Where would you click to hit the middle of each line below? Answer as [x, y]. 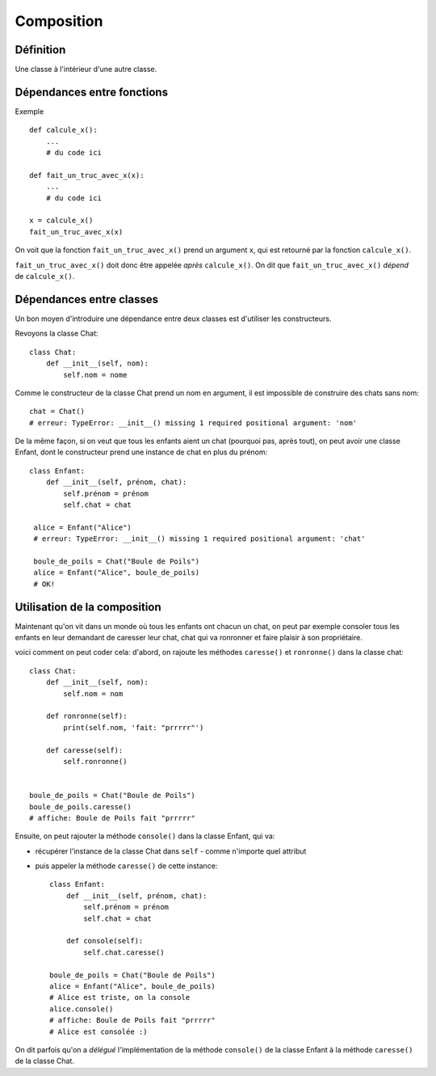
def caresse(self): [84, 750]
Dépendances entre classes [87, 299]
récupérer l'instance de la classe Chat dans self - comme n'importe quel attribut [171, 851]
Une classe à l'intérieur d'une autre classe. [86, 70]
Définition [40, 50]
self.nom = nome [95, 375]
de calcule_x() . [45, 276]
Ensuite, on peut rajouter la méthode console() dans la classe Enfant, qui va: [145, 836]
